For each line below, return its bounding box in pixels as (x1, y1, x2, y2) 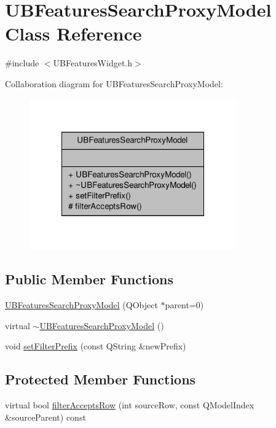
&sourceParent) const (5, 410, 86, 423)
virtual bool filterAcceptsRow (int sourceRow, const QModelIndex (5, 399, 254, 411)
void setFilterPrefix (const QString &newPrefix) (5, 340, 186, 352)
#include (5, 56, 39, 69)
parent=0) (165, 298, 204, 311)
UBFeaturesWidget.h (53, 56, 133, 69)
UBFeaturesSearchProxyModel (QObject (5, 298, 158, 311)
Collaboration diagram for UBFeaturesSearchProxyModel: (5, 77, 223, 90)
